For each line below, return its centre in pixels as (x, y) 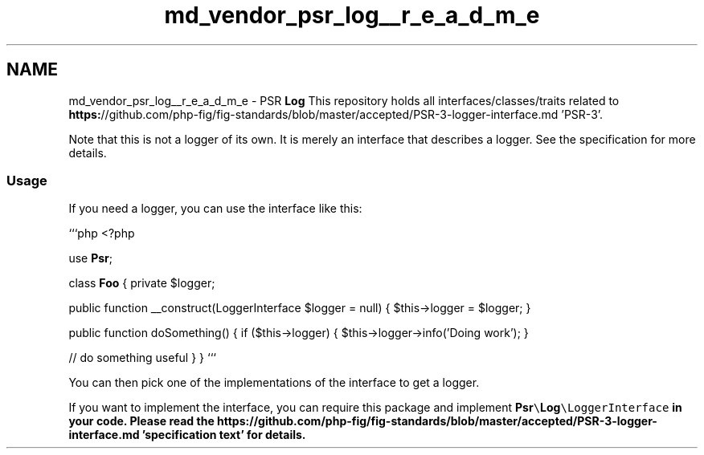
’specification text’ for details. (224, 435)
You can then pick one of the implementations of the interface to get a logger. (274, 383)
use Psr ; (91, 258)
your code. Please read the (141, 421)
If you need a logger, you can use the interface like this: (215, 209)
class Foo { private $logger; (142, 283)
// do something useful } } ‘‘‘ (142, 358)
